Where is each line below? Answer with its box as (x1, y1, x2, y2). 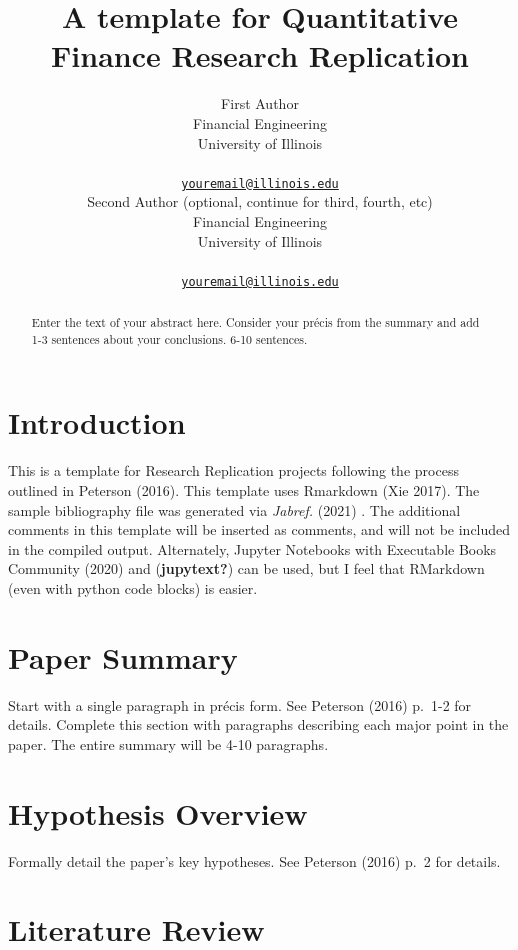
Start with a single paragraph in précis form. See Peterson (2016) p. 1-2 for (8, 694, 472, 715)
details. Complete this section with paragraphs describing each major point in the (8, 714, 509, 735)
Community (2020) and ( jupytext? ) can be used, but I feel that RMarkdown (8, 558, 485, 579)
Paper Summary (8, 636, 238, 677)
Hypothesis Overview (8, 792, 308, 833)
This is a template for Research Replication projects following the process (8, 460, 459, 481)
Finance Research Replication (51, 35, 469, 76)
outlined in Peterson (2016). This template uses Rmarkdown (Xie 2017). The (8, 480, 480, 501)
